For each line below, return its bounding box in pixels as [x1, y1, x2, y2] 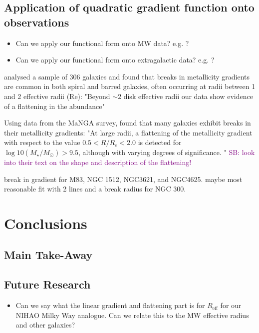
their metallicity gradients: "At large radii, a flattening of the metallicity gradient [4, 127, 253, 137]
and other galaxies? [15, 319, 75, 330]
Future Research [4, 276, 91, 292]
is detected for [138, 137, 182, 147]
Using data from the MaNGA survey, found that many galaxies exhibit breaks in [4, 117, 251, 128]
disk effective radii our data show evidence [123, 90, 253, 101]
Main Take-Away [4, 247, 93, 262]
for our [220, 300, 242, 310]
